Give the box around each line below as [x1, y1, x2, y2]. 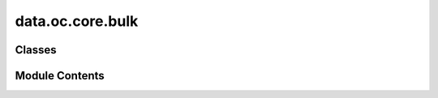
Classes [15, 43, 57, 57]
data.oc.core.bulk [15, 12, 139, 30]
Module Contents [15, 69, 105, 83]
